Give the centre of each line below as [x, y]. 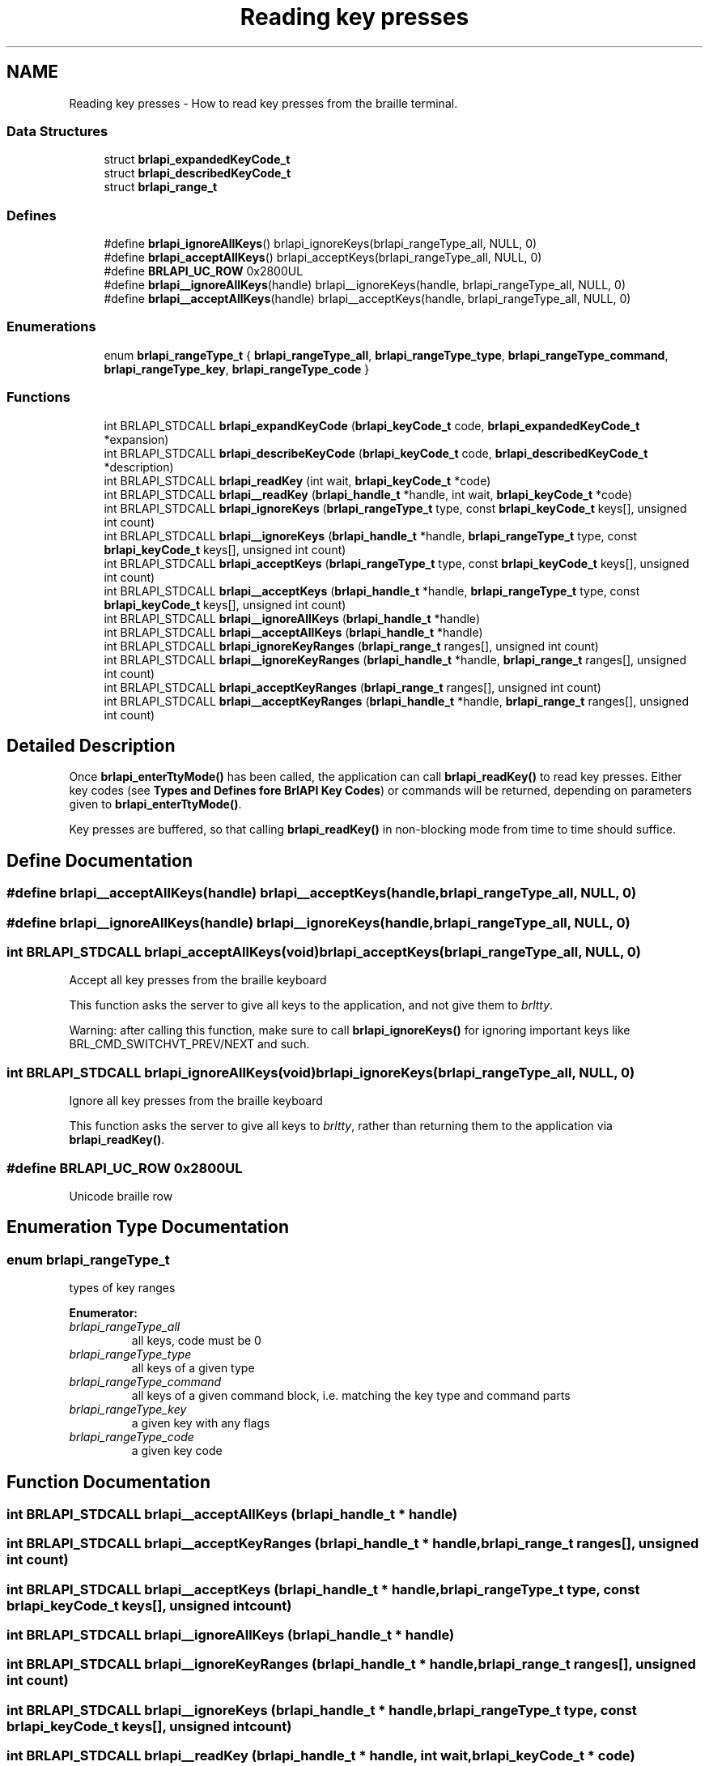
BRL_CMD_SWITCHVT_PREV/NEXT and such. [189, 1044]
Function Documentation [108, 1482]
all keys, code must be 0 [196, 1341]
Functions [38, 397]
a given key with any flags [201, 1423]
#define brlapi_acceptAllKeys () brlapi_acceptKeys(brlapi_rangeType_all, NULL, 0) [323, 258]
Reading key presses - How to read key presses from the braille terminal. [263, 103]
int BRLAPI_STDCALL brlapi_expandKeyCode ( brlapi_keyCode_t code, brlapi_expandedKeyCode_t [372, 425]
